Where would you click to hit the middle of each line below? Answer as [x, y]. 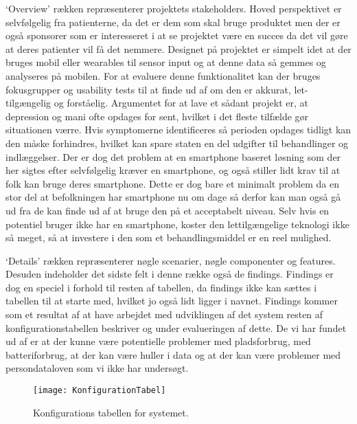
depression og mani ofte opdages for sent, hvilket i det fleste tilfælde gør [157, 116]
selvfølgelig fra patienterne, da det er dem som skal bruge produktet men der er [173, 22]
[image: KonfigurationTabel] [100, 391]
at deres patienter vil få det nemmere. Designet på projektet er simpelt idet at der [178, 48]
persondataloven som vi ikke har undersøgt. [97, 368]
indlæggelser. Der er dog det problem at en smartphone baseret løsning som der [173, 156]
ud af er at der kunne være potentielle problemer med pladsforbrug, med [158, 341]
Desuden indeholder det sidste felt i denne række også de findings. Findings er [170, 274]
